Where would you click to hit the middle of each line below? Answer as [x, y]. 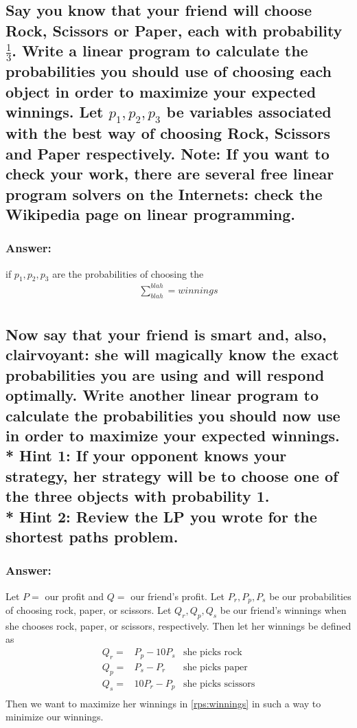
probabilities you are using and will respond [165, 374]
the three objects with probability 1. [138, 496]
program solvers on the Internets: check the [164, 194]
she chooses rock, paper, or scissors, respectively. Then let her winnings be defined [178, 625]
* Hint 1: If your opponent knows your [146, 455]
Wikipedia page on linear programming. [151, 213]
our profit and [74, 596]
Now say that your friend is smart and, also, [166, 334]
